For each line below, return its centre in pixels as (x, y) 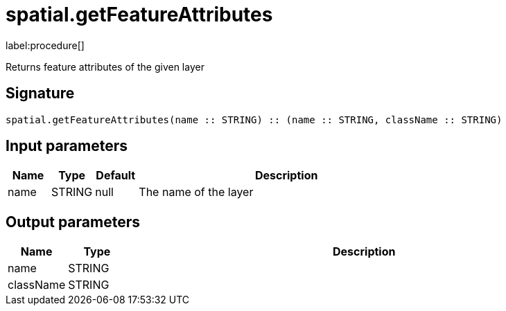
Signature (40, 94)
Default (116, 176)
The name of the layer (196, 192)
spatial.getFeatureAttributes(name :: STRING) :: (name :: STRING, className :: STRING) (254, 119)
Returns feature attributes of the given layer (105, 66)
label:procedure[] (45, 45)
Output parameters (73, 222)
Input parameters (67, 146)
